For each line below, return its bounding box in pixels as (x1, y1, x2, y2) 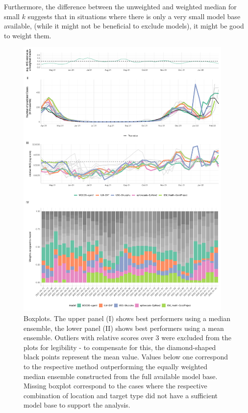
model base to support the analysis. (24, 400, 130, 410)
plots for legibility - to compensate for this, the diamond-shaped (24, 342, 216, 352)
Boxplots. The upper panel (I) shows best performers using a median (24, 313, 230, 324)
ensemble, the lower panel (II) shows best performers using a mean (24, 323, 224, 333)
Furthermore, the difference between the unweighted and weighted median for (4, 1, 237, 11)
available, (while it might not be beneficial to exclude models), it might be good (4, 21, 244, 31)
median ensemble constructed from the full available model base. (24, 371, 218, 381)
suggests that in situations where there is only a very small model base (27, 11, 241, 21)
